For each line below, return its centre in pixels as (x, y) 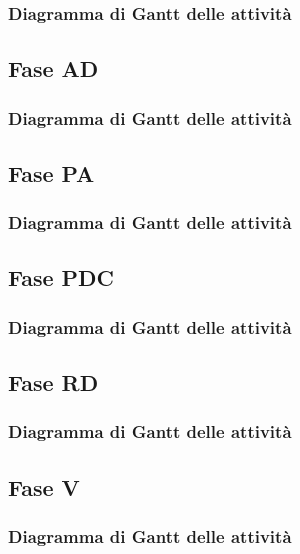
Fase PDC (61, 277)
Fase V (44, 486)
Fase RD (53, 382)
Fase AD (53, 68)
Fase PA (51, 172)
